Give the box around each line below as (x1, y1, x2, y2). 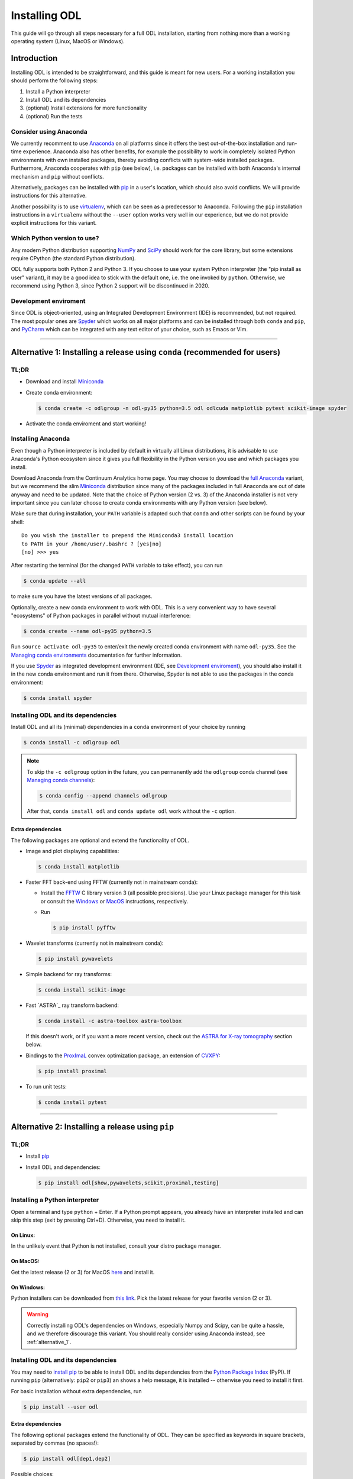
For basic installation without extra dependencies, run (11, 1387, 142, 1394)
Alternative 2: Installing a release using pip (11, 1122, 174, 1132)
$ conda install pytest (38, 1099, 108, 1106)
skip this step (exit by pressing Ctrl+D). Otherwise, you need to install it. (11, 1216, 186, 1223)
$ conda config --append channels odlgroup (39, 793, 168, 799)
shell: (11, 518, 24, 525)
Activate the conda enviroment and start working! (25, 420, 147, 427)
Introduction (11, 53, 58, 63)
